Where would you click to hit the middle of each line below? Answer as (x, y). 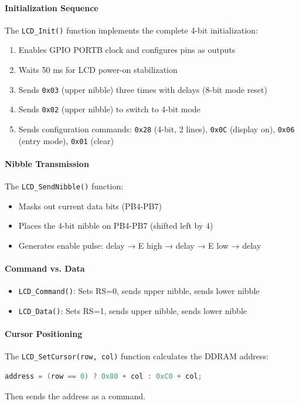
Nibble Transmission (47, 163)
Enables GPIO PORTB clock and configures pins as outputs (127, 50)
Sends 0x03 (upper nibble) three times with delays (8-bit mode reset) (143, 89)
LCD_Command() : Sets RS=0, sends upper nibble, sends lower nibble (139, 291)
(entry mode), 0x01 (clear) (66, 140)
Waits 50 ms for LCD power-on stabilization (98, 70)
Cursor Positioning (44, 334)
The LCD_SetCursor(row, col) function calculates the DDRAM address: (137, 356)
